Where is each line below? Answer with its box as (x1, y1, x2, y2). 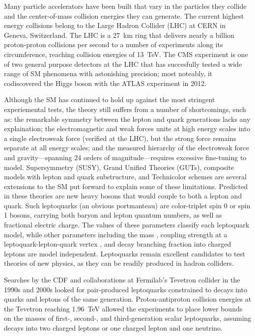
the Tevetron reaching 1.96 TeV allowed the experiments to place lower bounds (4, 303, 243, 313)
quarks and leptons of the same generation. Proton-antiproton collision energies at (4, 294, 252, 304)
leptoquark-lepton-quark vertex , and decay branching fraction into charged (4, 239, 231, 249)
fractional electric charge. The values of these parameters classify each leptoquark (4, 220, 250, 230)
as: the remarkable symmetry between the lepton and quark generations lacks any (4, 113, 251, 124)
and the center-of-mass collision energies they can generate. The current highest (4, 10, 244, 21)
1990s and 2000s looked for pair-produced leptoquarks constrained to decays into (4, 284, 247, 294)
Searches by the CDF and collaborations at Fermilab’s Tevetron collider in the (4, 275, 240, 285)
